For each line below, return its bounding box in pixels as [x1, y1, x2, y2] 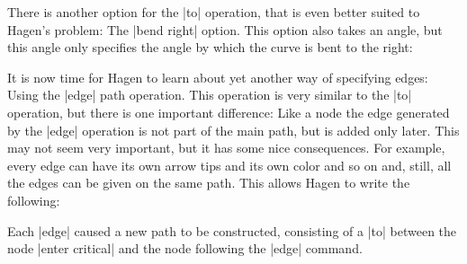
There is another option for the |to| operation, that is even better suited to [7, 3, 420, 21]
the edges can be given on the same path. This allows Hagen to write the [7, 173, 410, 192]
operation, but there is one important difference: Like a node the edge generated [7, 102, 450, 121]
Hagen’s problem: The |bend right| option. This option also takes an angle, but [7, 20, 443, 39]
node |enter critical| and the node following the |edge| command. [7, 239, 363, 258]
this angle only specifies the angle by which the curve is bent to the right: [7, 38, 413, 57]
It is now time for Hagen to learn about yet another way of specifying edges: [7, 67, 428, 86]
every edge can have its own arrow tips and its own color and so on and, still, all [7, 155, 452, 174]
